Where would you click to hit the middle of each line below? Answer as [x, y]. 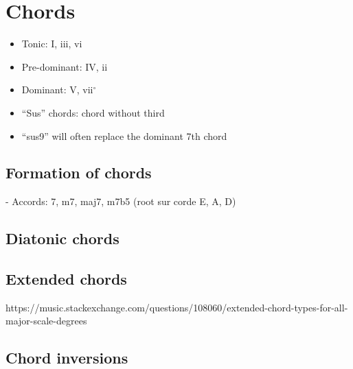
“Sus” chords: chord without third [93, 112]
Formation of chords [79, 172]
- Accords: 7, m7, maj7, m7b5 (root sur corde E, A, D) [121, 201]
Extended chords [66, 279]
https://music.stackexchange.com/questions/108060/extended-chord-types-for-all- [177, 307]
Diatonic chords [62, 238]
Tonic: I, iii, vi [52, 44]
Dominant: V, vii [57, 90]
